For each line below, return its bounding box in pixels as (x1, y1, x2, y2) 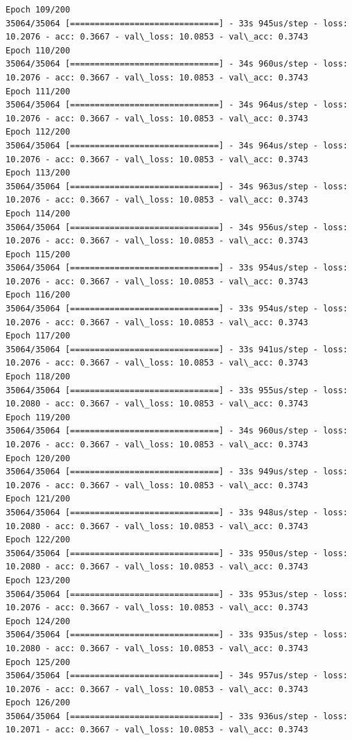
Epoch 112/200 (6, 127, 71, 137)
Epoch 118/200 (6, 372, 71, 382)
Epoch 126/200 (6, 698, 71, 708)
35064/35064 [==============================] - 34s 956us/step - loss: (6, 222, 348, 232)
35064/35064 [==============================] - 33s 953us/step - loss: (6, 589, 348, 599)
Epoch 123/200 (6, 575, 71, 585)
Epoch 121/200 (6, 494, 71, 504)
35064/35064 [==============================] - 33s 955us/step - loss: (6, 385, 348, 395)
